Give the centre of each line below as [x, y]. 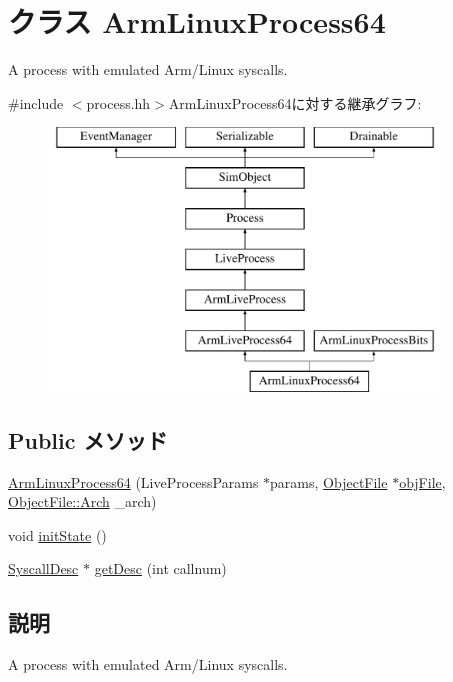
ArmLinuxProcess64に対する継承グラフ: [295, 102]
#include [36, 102]
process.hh [118, 102]
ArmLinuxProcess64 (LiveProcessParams [133, 481]
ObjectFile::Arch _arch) [82, 501]
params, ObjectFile [329, 481]
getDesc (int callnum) [160, 568]
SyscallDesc [43, 568]
